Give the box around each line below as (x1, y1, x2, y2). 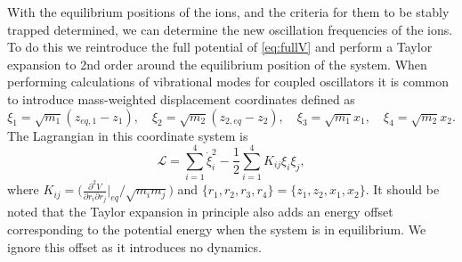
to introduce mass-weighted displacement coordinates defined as (7, 89, 355, 108)
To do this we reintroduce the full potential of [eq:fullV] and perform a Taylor (7, 37, 433, 56)
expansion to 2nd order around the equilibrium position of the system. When (7, 54, 427, 73)
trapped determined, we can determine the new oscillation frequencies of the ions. (7, 20, 453, 38)
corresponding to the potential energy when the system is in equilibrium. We (7, 219, 426, 238)
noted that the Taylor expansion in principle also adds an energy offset (7, 202, 393, 221)
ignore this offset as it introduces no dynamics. (7, 237, 262, 256)
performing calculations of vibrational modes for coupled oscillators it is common (7, 72, 450, 91)
